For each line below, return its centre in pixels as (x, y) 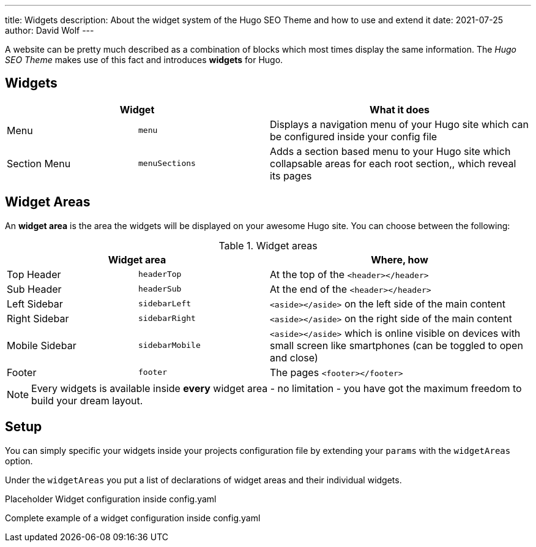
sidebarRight (167, 319)
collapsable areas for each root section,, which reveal (393, 163)
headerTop (160, 274)
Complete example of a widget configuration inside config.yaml (133, 518)
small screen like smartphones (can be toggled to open (396, 345)
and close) (294, 357)
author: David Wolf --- (50, 30)
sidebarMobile (169, 345)
